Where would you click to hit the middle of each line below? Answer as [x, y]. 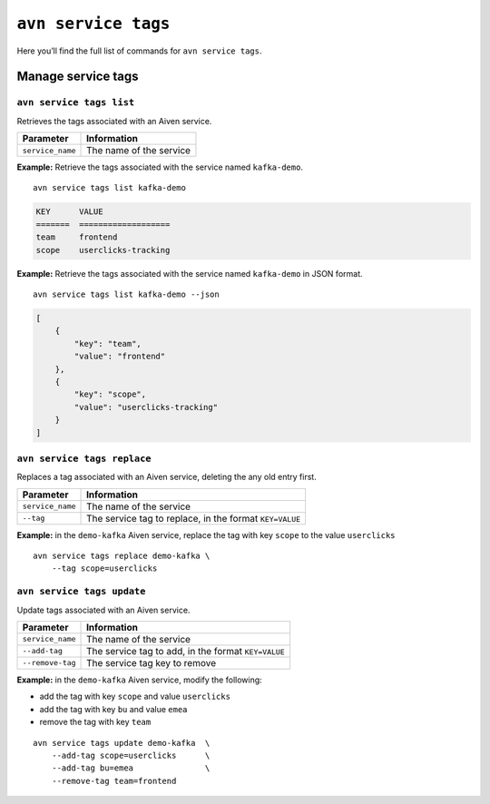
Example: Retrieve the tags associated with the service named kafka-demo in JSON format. [190, 273]
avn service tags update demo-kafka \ [122, 743]
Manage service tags [78, 77]
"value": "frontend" [120, 357]
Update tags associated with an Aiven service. [103, 610]
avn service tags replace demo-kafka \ [122, 556]
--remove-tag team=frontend [114, 781]
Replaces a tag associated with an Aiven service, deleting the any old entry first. [167, 477]
